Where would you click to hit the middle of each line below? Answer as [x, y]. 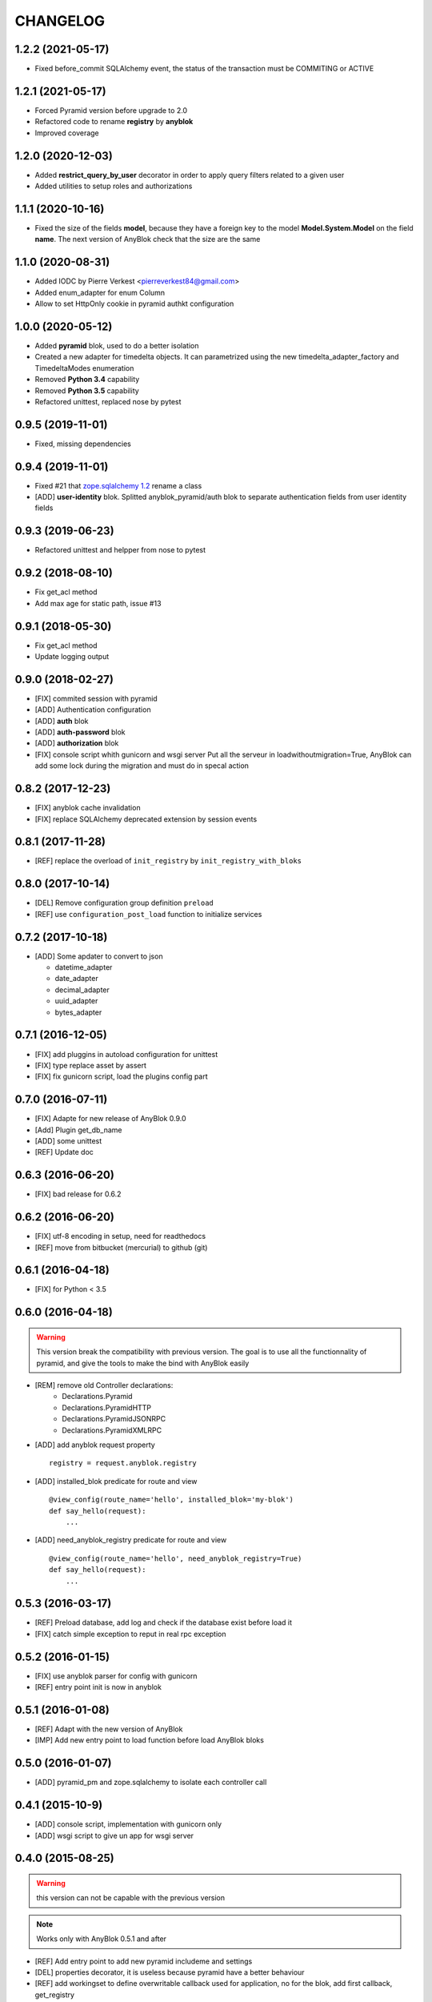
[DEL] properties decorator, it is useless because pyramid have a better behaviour [170, 1972]
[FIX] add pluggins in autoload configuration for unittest [126, 1054]
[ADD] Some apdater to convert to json [99, 956]
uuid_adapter [76, 1001]
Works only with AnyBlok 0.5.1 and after [102, 1939]
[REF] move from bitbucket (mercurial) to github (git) [121, 1247]
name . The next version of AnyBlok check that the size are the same [148, 239]
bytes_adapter [78, 1012]
